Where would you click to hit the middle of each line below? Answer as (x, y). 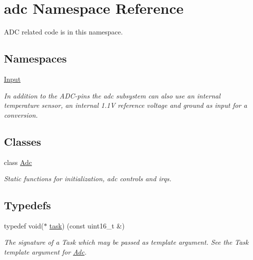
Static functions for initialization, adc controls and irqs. (88, 179)
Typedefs (28, 205)
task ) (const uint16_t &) (87, 225)
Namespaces (35, 58)
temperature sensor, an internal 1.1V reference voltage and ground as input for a (126, 105)
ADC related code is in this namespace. (63, 32)
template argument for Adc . (45, 252)
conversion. (21, 114)
